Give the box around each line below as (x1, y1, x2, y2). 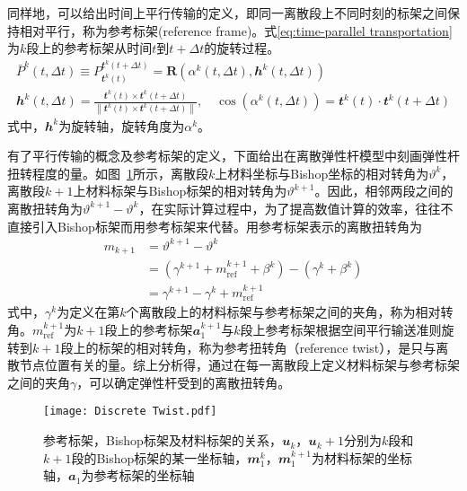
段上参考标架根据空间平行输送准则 (240, 320, 442, 339)
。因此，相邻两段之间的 (314, 181, 454, 200)
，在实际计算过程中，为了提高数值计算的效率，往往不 (138, 198, 454, 217)
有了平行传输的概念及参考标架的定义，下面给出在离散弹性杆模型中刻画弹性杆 (7, 146, 460, 165)
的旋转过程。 (204, 39, 280, 57)
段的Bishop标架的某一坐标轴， (71, 448, 248, 467)
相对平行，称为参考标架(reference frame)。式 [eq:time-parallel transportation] (19, 21, 453, 39)
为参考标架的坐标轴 (81, 466, 195, 485)
